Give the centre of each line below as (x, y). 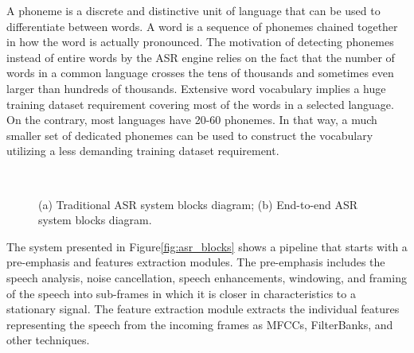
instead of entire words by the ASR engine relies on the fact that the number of (201, 57)
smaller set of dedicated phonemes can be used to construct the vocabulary (190, 135)
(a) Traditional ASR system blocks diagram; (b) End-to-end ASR (198, 204)
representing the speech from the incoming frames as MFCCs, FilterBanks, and (200, 324)
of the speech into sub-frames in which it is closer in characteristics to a (181, 293)
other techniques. (48, 340)
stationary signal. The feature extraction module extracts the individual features (203, 309)
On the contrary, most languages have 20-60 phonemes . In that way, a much (192, 120)
